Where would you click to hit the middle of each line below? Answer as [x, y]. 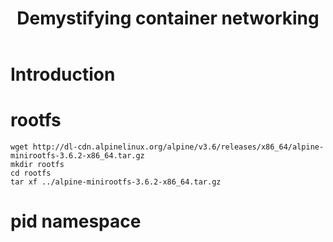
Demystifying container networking [168, 18]
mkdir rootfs [37, 165]
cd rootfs [31, 173]
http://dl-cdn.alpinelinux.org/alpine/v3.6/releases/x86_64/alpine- [178, 147]
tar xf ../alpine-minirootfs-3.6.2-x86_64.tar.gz [116, 182]
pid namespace [76, 221]
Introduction [63, 74]
